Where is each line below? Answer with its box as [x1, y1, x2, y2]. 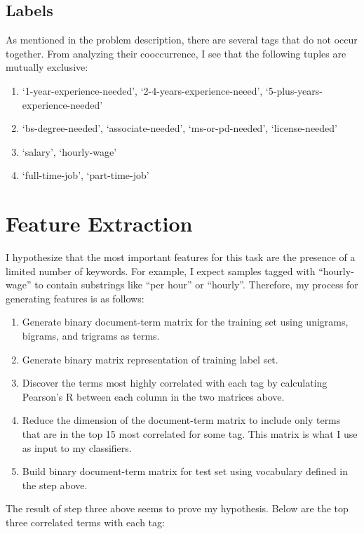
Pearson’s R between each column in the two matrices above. [22, 389, 285, 403]
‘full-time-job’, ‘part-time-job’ [22, 168, 149, 182]
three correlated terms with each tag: [6, 514, 165, 529]
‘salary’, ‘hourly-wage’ [22, 144, 117, 159]
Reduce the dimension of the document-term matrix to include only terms [22, 413, 341, 427]
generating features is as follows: [6, 291, 144, 305]
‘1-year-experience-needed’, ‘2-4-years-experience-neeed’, [22, 83, 263, 98]
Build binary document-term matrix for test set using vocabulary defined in [22, 464, 349, 479]
